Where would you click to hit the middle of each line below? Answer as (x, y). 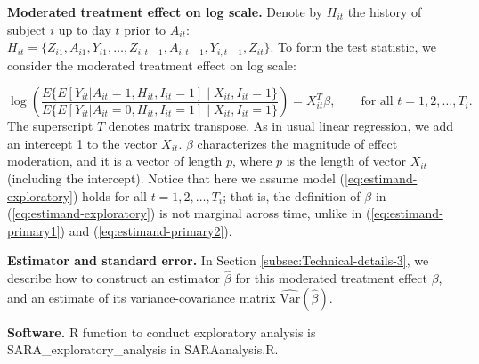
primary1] (34, 230)
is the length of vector (346, 161)
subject (27, 29)
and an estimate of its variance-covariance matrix (142, 297)
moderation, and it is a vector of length (115, 161)
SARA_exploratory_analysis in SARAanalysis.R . (143, 349)
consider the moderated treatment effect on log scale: (152, 65)
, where (252, 161)
